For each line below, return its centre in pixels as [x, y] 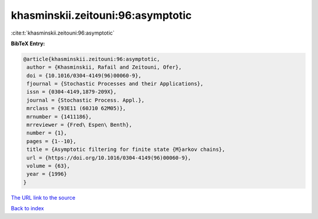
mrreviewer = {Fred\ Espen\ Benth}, [79, 125]
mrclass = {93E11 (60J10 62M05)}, [76, 108]
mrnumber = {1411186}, [59, 117]
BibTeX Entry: [28, 43]
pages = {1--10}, [52, 141]
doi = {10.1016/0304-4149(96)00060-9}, [84, 75]
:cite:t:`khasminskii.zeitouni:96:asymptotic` [63, 33]
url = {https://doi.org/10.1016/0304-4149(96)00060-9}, [109, 158]
